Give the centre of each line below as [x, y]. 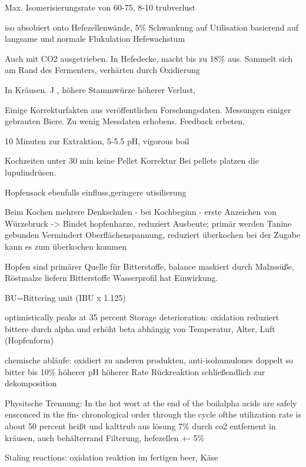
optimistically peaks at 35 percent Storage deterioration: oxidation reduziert [142, 317]
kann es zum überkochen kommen [66, 246]
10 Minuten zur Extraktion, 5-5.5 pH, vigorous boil [97, 140]
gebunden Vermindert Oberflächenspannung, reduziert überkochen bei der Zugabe [153, 235]
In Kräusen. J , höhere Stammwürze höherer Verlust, [100, 89]
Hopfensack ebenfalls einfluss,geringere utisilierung [96, 192]
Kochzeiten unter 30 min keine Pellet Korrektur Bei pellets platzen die [132, 160]
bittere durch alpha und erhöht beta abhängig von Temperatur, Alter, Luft [140, 328]
